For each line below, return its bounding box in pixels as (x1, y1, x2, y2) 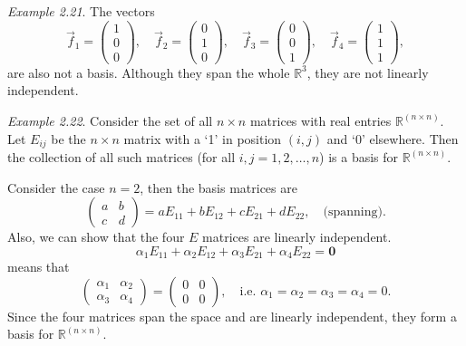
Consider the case (7, 178, 105, 197)
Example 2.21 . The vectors (7, 2, 155, 20)
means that (7, 257, 70, 276)
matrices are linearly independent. (202, 227, 392, 246)
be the (51, 129, 86, 148)
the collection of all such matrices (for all (7, 147, 236, 166)
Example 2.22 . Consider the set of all (7, 111, 213, 130)
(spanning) (323, 206, 383, 219)
